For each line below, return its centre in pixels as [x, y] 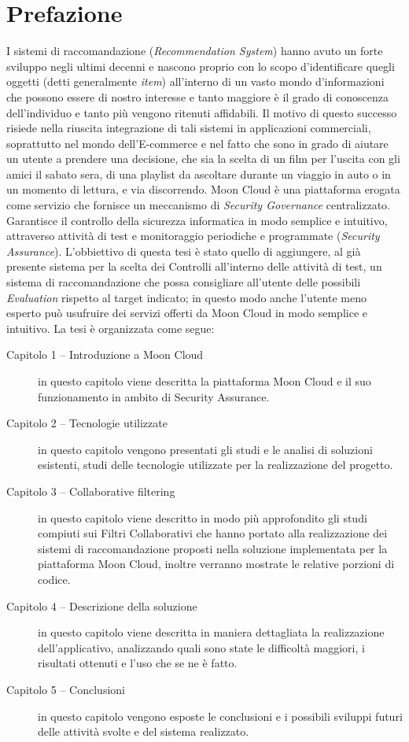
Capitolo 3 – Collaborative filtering [91, 491]
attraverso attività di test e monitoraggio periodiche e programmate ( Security [193, 236]
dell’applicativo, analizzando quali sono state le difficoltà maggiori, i [201, 647]
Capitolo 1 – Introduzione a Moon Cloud [105, 354]
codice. [54, 579]
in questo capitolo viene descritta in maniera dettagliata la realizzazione [211, 632]
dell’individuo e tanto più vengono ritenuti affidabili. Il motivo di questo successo [202, 112]
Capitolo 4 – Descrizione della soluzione [102, 605]
